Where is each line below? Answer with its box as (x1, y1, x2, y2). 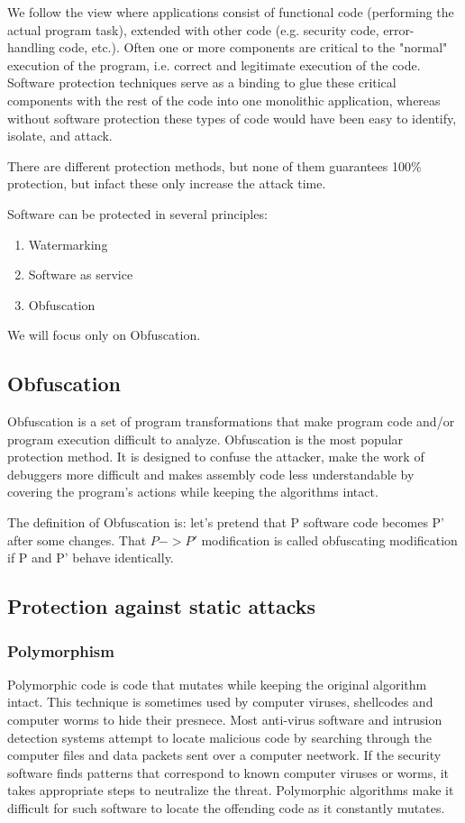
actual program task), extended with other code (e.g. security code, (7, 20, 379, 39)
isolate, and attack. (7, 126, 113, 145)
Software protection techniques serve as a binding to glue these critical (7, 73, 397, 92)
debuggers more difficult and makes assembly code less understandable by (7, 464, 415, 483)
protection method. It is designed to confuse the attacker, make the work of (7, 447, 424, 466)
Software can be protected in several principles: (7, 204, 268, 223)
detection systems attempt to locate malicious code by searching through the (7, 727, 432, 746)
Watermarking (28, 234, 108, 253)
